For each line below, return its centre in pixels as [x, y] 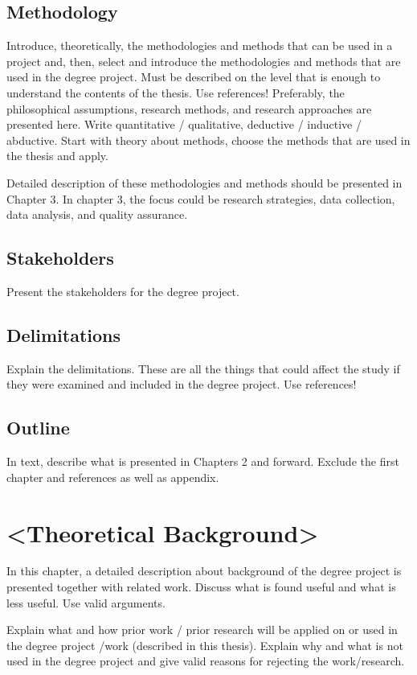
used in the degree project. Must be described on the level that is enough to [194, 77]
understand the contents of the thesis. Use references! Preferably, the [176, 92]
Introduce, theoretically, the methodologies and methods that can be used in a [200, 45]
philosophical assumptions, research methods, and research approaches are [189, 108]
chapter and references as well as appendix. [113, 477]
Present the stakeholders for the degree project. [123, 291]
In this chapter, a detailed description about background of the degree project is [204, 571]
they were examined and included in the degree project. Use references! [182, 384]
